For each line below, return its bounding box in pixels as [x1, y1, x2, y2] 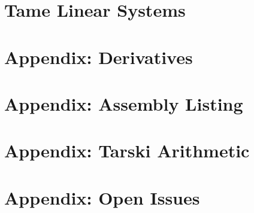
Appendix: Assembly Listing [4, 91, 243, 115]
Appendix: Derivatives [4, 44, 193, 69]
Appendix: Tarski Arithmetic [4, 138, 250, 163]
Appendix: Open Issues [4, 185, 200, 209]
